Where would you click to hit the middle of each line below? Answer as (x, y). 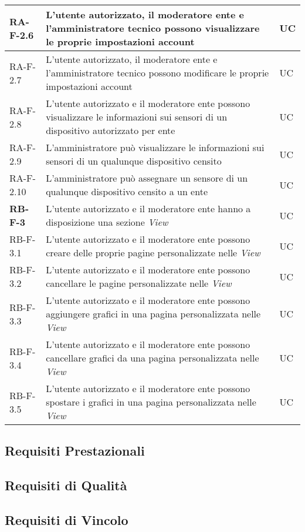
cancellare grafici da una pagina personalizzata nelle (152, 358)
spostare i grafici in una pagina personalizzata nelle (151, 402)
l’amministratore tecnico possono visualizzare (153, 28)
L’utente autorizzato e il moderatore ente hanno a (148, 208)
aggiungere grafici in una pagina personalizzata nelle (153, 314)
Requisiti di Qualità (66, 485)
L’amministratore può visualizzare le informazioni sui (155, 147)
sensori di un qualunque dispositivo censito (134, 161)
